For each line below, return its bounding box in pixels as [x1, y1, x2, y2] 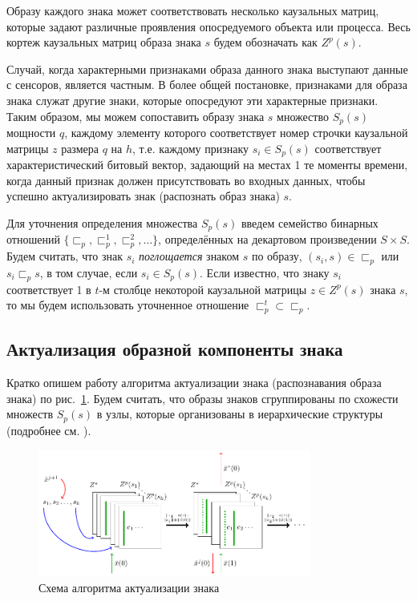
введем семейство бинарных [241, 214, 379, 231]
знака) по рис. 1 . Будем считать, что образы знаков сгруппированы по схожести [6, 389, 399, 406]
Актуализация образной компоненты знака [6, 337, 343, 361]
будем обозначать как [213, 34, 318, 50]
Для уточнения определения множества [6, 214, 198, 231]
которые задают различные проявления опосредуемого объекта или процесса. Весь [6, 18, 411, 34]
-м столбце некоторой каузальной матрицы [99, 280, 307, 297]
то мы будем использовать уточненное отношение [6, 296, 249, 313]
